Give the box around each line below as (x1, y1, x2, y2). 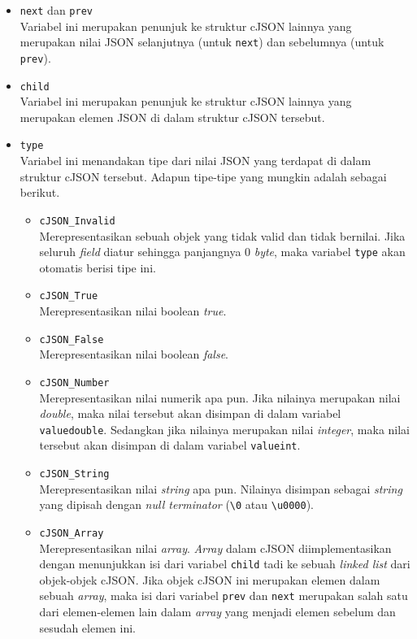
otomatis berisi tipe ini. (39, 259, 156, 276)
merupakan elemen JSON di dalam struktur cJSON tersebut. (20, 108, 325, 125)
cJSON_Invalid (39, 215, 115, 227)
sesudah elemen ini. (39, 619, 136, 636)
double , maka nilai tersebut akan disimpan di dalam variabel (39, 405, 341, 422)
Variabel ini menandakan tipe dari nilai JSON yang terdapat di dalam (20, 152, 371, 169)
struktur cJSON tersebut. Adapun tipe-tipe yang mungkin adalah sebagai (20, 167, 387, 185)
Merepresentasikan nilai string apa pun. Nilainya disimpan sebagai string (39, 480, 402, 497)
